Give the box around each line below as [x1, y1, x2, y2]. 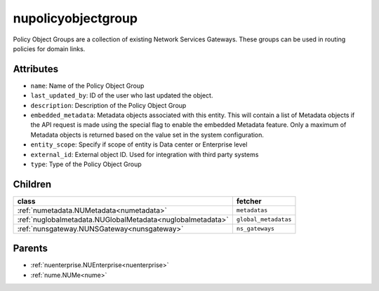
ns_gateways [236, 225, 275, 233]
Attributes [13, 63, 59, 75]
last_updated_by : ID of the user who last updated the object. [30, 91, 213, 100]
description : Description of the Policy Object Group [30, 101, 187, 109]
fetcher [236, 196, 262, 206]
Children [13, 178, 52, 190]
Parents [13, 243, 48, 255]
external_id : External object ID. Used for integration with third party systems [30, 150, 259, 158]
